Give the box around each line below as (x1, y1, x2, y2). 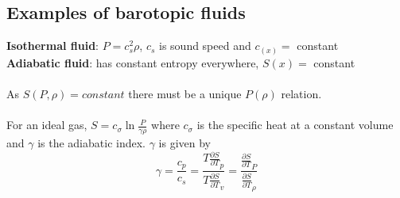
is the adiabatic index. (37, 134, 146, 150)
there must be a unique (128, 85, 242, 101)
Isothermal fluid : (6, 37, 99, 54)
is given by (158, 134, 211, 150)
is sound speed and (159, 37, 251, 54)
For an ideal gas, (6, 116, 87, 133)
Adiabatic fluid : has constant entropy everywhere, (6, 54, 259, 70)
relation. (281, 85, 322, 101)
